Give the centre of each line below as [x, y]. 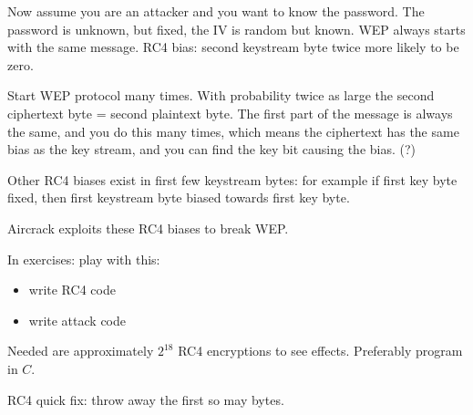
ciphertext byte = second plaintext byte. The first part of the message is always [230, 113]
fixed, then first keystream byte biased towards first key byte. [179, 197]
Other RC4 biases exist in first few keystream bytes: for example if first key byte [232, 179]
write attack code [77, 320]
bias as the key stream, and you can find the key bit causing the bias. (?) [212, 149]
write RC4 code [72, 290]
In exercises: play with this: [84, 259]
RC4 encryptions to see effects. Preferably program [320, 351]
